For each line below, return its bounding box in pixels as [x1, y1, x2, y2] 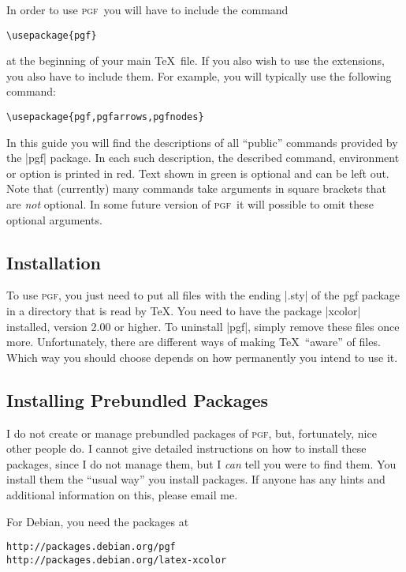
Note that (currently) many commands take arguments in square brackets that [6, 180, 386, 197]
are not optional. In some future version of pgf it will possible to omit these [6, 196, 374, 213]
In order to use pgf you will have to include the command [6, 2, 289, 17]
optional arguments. [6, 211, 102, 228]
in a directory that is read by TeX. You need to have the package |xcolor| [6, 303, 361, 319]
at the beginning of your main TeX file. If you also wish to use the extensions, [6, 52, 385, 69]
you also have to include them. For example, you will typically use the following [6, 67, 392, 84]
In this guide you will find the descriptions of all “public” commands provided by [6, 134, 398, 150]
